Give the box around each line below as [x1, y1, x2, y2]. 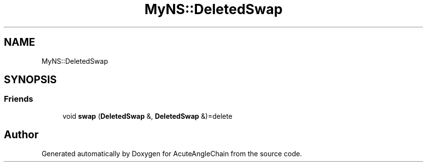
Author [4, 129, 39, 141]
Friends [4, 94, 33, 104]
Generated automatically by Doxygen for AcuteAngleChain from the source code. [41, 149, 302, 158]
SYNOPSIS [4, 74, 57, 86]
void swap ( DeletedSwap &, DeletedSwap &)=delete [62, 111, 233, 120]
